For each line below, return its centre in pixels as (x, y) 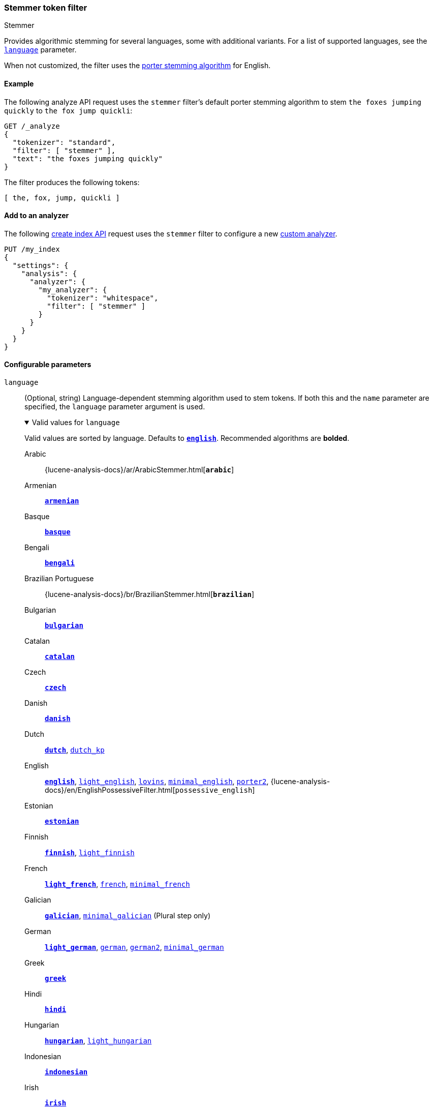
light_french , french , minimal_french (117, 884)
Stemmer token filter (46, 8)
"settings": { (40, 265)
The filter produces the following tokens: (72, 182)
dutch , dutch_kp (75, 750)
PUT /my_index (32, 249)
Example (19, 83)
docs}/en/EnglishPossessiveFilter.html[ (110, 790)
